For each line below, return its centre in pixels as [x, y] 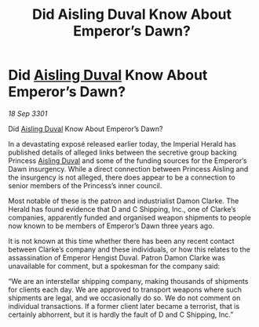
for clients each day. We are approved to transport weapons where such [125, 289]
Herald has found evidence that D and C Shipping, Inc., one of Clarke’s [122, 209]
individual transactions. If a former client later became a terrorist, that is [124, 306]
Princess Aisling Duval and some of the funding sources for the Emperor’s [128, 160]
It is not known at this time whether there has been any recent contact [121, 241]
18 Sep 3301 [28, 113]
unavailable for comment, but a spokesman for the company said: [114, 266]
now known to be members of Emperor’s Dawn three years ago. [111, 226]
